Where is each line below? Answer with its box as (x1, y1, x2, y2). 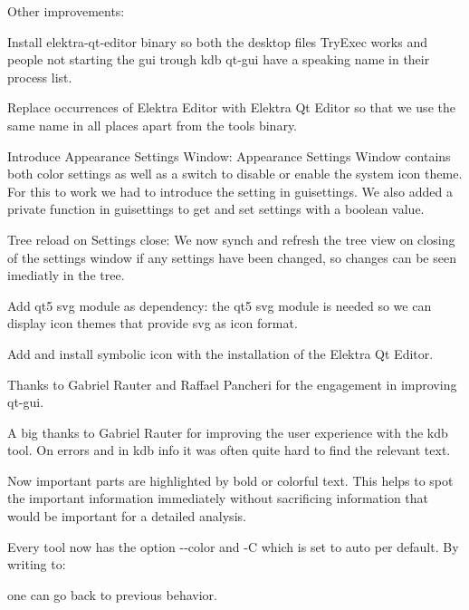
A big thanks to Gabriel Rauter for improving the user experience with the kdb (7, 422, 448, 441)
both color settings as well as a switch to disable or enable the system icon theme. (7, 164, 463, 183)
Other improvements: (7, 2, 125, 20)
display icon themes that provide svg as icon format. (7, 314, 298, 333)
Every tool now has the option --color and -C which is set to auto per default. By (7, 537, 459, 556)
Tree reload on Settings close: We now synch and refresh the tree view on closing (7, 229, 455, 248)
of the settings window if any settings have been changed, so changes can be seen (7, 247, 456, 266)
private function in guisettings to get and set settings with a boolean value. (7, 199, 425, 218)
